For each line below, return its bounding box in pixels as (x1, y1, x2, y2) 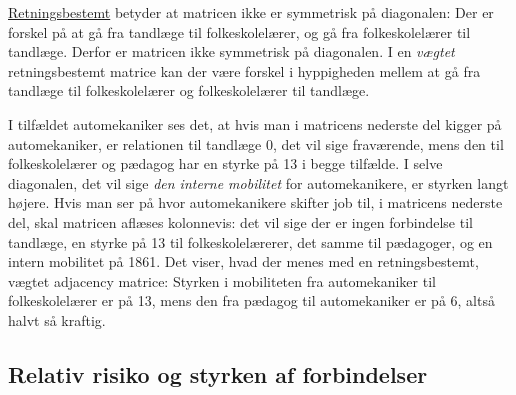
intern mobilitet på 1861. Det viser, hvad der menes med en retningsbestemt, (8, 251, 479, 272)
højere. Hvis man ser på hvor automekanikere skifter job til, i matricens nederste (8, 192, 503, 213)
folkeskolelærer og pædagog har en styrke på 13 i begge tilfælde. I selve (8, 153, 443, 174)
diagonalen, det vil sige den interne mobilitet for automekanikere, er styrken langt (8, 172, 509, 193)
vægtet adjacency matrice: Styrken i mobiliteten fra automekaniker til (8, 270, 436, 291)
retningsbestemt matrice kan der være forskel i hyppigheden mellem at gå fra (8, 60, 481, 81)
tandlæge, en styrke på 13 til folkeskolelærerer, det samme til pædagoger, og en (8, 231, 493, 252)
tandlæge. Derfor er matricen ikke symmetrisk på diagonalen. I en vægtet (8, 41, 455, 62)
